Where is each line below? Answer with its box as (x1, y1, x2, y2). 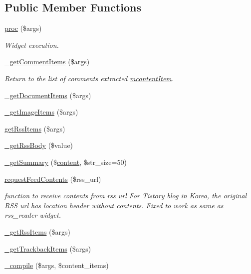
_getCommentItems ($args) (4, 56, 90, 67)
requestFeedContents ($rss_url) (4, 173, 101, 184)
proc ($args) (4, 23, 42, 33)
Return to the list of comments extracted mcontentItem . (4, 73, 174, 83)
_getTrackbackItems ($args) (4, 243, 91, 254)
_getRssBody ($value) (4, 140, 73, 150)
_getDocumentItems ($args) (4, 90, 91, 100)
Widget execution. (4, 39, 59, 50)
